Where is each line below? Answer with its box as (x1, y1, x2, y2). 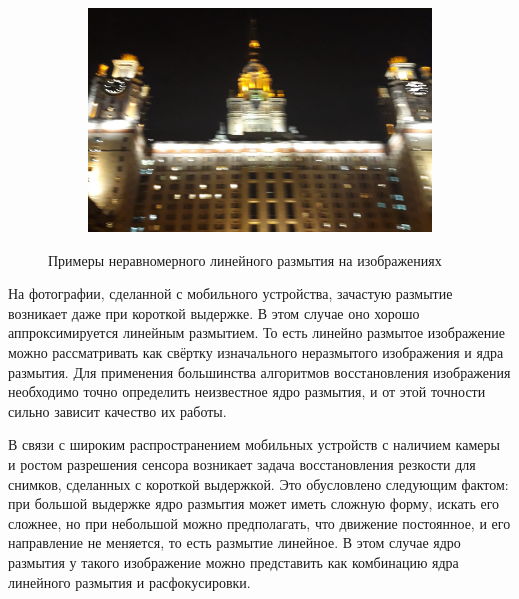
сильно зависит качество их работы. (8, 400, 227, 421)
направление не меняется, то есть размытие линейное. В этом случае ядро (8, 532, 461, 553)
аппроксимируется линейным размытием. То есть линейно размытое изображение (8, 322, 506, 343)
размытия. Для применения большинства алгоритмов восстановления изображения (8, 361, 511, 382)
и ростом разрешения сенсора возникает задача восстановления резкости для (8, 454, 476, 474)
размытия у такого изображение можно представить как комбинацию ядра (8, 551, 459, 572)
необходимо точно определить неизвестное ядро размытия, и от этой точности (8, 381, 486, 402)
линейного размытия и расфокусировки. (8, 571, 251, 592)
